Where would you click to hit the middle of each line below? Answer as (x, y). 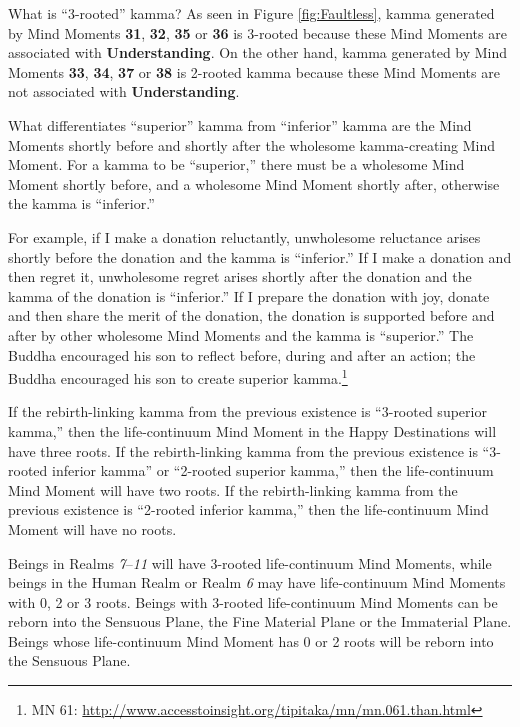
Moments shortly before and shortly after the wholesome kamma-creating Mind (252, 144)
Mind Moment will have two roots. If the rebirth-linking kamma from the (233, 489)
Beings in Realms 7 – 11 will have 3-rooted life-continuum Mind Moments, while (250, 562)
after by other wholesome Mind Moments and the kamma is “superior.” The (241, 334)
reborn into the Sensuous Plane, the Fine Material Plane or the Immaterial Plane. (260, 621)
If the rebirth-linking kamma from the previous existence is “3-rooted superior (247, 411)
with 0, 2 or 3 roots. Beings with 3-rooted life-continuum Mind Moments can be (253, 601)
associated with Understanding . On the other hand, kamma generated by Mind (258, 52)
